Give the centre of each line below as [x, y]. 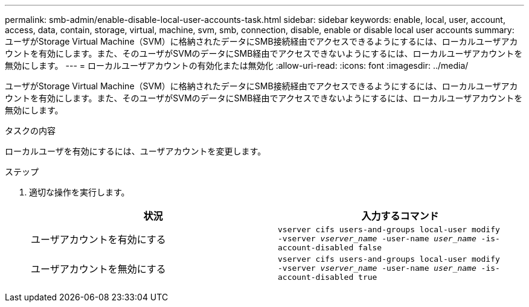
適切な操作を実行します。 [79, 192]
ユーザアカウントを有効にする [98, 239]
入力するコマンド [400, 216]
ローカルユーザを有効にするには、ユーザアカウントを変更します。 [136, 151]
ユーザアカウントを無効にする [98, 269]
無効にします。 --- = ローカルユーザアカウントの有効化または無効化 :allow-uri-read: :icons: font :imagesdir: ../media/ [237, 65]
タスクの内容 [30, 131]
